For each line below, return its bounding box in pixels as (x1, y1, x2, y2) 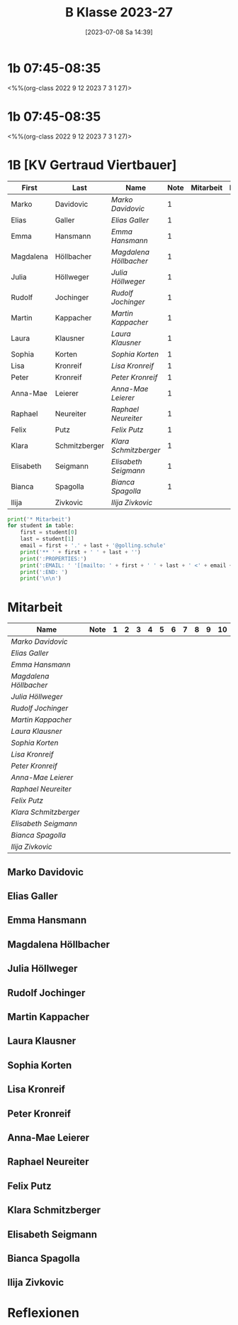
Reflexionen (7, 1305, 80, 1321)
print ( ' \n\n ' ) (20, 575, 62, 583)
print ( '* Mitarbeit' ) (7, 516, 72, 523)
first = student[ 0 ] (20, 529, 78, 536)
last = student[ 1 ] (20, 536, 74, 543)
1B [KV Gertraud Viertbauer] (7, 157, 177, 173)
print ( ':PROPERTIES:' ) (20, 555, 87, 562)
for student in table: (7, 522, 74, 529)
